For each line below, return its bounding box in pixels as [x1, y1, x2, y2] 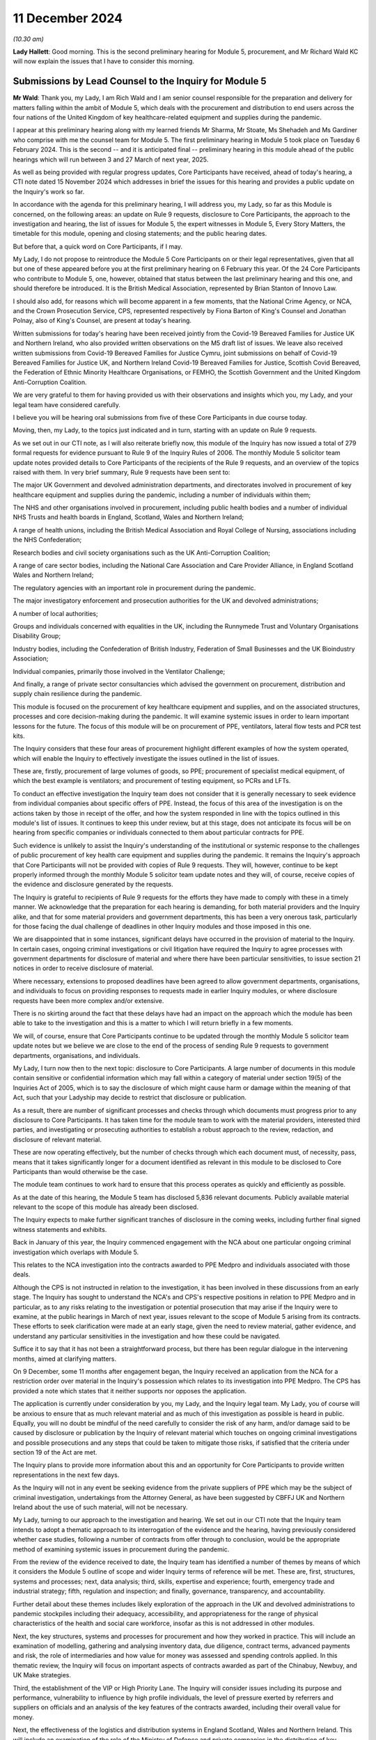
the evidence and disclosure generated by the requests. [13, 880, 173, 889]
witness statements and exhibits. [13, 1225, 107, 1233]
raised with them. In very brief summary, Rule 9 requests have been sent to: [13, 468, 230, 476]
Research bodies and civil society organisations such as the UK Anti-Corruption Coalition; [13, 548, 271, 557]
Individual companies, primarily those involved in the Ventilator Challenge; [13, 667, 226, 675]
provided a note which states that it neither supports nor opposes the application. [13, 1386, 247, 1395]
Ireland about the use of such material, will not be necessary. [13, 1503, 188, 1512]
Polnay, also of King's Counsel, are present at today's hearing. [13, 317, 191, 325]
